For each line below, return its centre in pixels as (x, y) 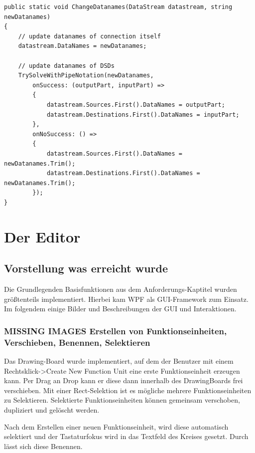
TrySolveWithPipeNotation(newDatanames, (86, 76)
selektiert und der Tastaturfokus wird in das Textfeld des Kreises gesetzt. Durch (126, 436)
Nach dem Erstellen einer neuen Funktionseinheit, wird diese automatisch (116, 426)
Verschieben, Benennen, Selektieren (77, 342)
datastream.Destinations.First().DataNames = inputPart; (143, 114)
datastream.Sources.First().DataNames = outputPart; (136, 105)
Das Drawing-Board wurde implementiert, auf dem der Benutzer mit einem (119, 360)
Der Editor (42, 236)
